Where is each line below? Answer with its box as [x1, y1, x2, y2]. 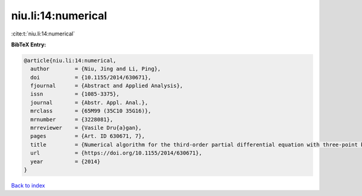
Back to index [11, 182, 45, 189]
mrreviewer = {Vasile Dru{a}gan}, [30, 124, 142, 132]
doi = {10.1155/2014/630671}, [30, 74, 151, 81]
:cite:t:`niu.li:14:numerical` [11, 30, 75, 37]
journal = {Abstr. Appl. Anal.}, [30, 99, 148, 106]
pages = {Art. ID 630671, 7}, [30, 133, 145, 139]
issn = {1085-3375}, [30, 91, 120, 97]
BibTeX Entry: [11, 41, 46, 48]
